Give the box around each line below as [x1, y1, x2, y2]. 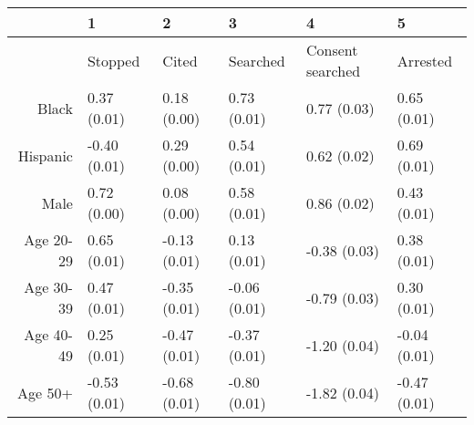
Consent [305, 39, 358, 60]
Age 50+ [17, 381, 73, 403]
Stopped [87, 49, 140, 71]
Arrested [397, 49, 453, 71]
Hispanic [17, 144, 73, 166]
